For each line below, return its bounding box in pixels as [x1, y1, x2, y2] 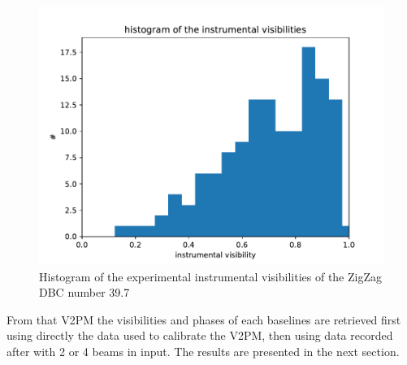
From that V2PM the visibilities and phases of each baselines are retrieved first [6, 311, 401, 328]
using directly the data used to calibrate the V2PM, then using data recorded [6, 327, 393, 344]
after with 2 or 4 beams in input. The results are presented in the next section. [6, 342, 400, 359]
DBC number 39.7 [39, 284, 130, 301]
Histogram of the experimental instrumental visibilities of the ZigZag [39, 267, 382, 285]
